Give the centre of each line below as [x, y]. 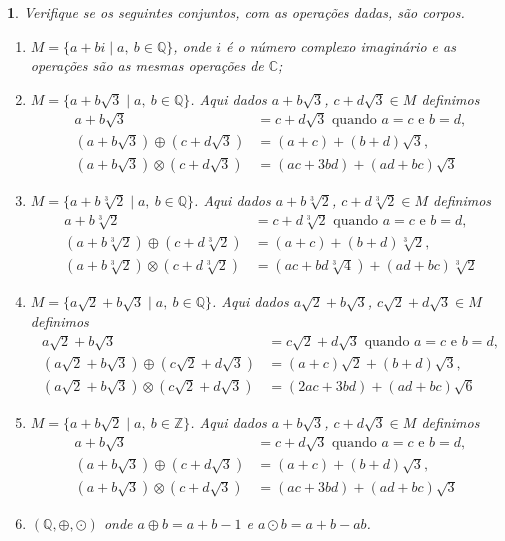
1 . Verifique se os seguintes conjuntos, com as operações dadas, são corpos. [236, 12]
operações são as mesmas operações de [147, 65]
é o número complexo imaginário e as [341, 45]
